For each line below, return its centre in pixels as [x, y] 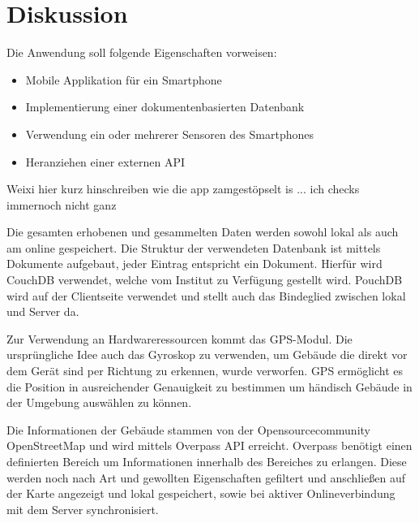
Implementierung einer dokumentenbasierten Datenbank [165, 107]
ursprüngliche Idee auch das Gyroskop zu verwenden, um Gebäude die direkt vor [207, 354]
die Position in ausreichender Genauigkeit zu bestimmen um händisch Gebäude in [209, 386]
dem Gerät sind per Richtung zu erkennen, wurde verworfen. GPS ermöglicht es [205, 371]
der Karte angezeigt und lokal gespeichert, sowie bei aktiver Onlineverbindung [201, 493]
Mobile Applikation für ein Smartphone [124, 79]
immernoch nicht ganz [62, 204]
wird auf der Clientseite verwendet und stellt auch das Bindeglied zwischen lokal [206, 295]
